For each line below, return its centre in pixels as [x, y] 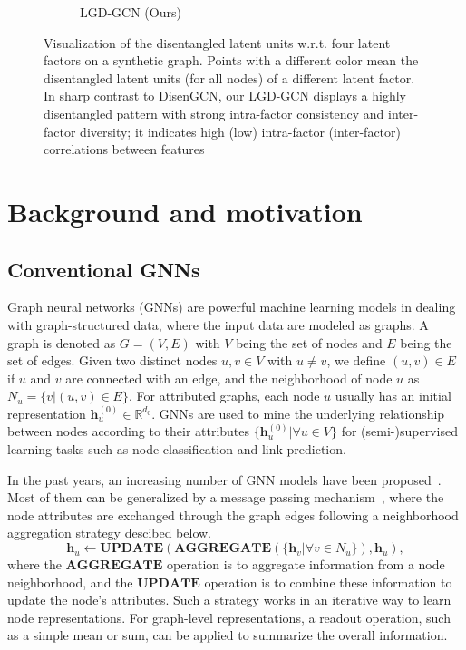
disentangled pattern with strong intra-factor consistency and [214, 113]
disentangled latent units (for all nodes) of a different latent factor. [229, 78]
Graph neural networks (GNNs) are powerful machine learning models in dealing [232, 307]
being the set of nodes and [309, 342]
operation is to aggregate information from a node [306, 564]
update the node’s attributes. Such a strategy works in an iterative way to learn [229, 600]
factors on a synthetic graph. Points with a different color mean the [231, 60]
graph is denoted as [62, 342]
